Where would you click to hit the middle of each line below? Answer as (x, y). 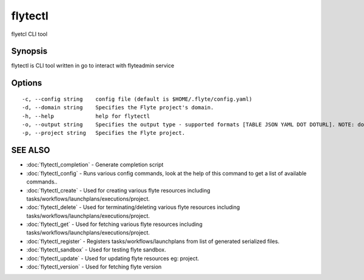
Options (27, 83)
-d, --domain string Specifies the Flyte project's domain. (118, 108)
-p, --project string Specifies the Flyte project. (103, 133)
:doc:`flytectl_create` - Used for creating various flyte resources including (118, 190)
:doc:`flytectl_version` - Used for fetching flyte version (94, 267)
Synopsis (29, 51)
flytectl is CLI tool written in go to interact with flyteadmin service (93, 66)
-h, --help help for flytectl (86, 116)
